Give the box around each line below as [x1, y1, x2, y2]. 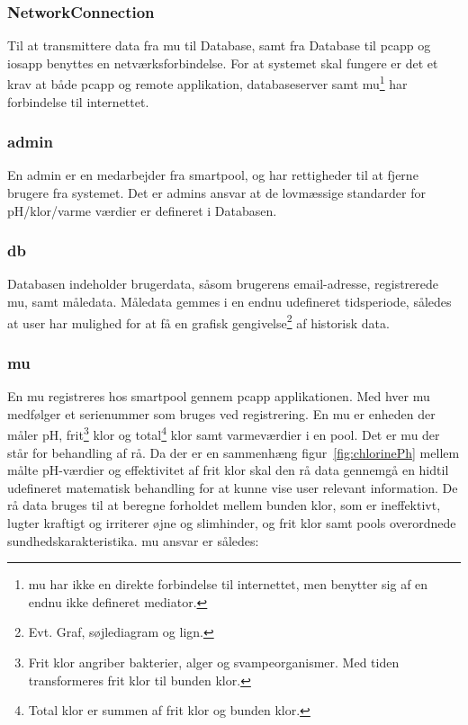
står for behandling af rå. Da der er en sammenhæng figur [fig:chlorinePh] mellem [7, 443, 460, 461]
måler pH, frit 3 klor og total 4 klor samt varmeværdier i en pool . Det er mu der [7, 423, 440, 443]
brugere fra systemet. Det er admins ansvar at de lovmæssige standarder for [7, 183, 426, 202]
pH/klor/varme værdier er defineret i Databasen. [7, 201, 277, 219]
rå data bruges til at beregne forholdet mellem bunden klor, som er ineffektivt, [7, 496, 441, 515]
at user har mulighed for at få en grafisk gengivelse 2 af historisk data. [7, 310, 390, 332]
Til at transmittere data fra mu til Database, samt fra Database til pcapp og [7, 36, 431, 55]
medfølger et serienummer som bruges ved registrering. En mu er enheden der [7, 404, 436, 423]
